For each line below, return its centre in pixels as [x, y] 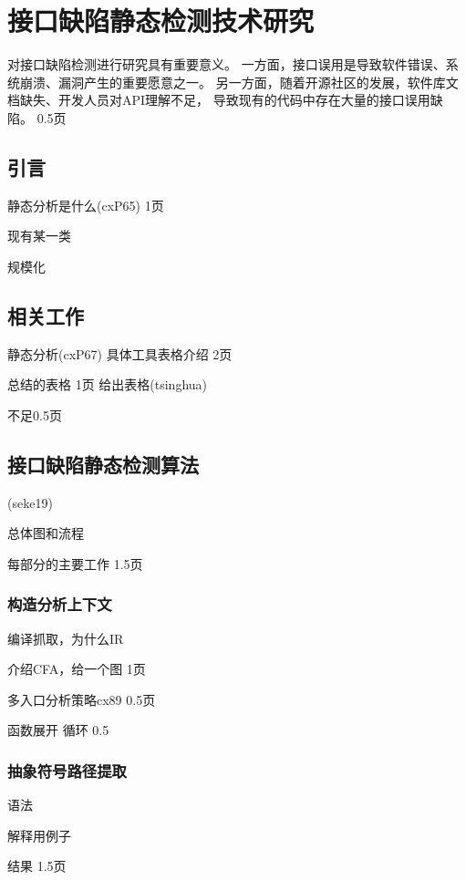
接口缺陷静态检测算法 [103, 464]
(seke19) [30, 502]
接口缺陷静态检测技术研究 [161, 21]
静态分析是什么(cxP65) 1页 [86, 205]
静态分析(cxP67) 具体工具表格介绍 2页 [120, 353]
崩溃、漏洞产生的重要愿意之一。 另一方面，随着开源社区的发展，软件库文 [239, 82]
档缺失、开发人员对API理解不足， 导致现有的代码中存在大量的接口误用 [219, 100]
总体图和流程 [46, 533]
